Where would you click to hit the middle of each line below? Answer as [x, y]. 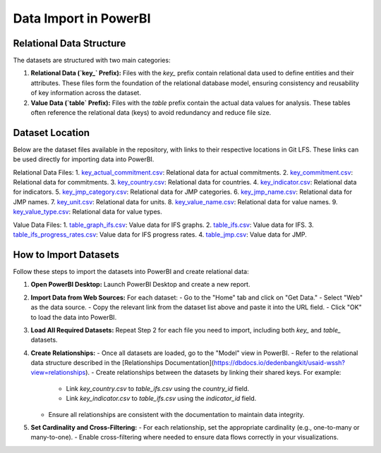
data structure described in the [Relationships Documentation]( [122, 363]
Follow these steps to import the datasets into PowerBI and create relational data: [131, 271]
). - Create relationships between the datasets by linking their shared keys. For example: [213, 373]
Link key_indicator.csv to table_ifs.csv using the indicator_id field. [161, 399]
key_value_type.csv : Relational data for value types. [87, 212]
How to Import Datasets [66, 255]
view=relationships [58, 373]
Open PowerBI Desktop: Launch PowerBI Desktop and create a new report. [140, 285]
